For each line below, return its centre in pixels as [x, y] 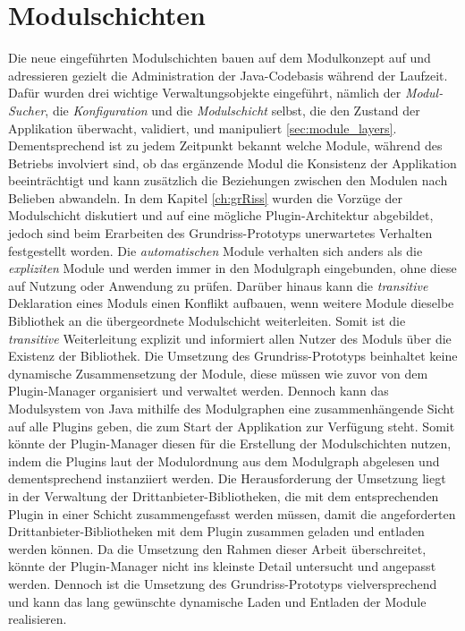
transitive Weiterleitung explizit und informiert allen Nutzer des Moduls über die [230, 338]
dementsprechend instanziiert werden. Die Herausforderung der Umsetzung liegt [227, 478]
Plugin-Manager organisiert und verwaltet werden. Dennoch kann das [199, 391]
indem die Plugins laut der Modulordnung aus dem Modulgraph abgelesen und [224, 460]
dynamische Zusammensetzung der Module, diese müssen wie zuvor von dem [218, 373]
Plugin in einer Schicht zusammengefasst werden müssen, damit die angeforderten [232, 513]
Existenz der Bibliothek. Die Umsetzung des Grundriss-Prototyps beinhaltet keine [233, 356]
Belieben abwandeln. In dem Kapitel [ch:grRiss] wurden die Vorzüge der [205, 197]
